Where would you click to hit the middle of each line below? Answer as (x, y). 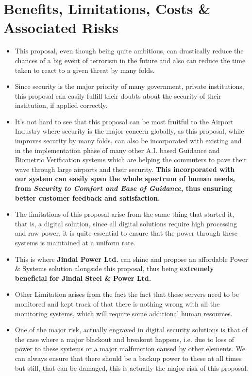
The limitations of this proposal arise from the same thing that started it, (125, 214)
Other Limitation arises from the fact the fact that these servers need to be (127, 294)
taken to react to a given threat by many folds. (85, 70)
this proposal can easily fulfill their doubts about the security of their (118, 95)
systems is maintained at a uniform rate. (75, 242)
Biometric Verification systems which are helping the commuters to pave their (131, 160)
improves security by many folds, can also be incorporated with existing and (128, 141)
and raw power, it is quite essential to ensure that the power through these (126, 233)
